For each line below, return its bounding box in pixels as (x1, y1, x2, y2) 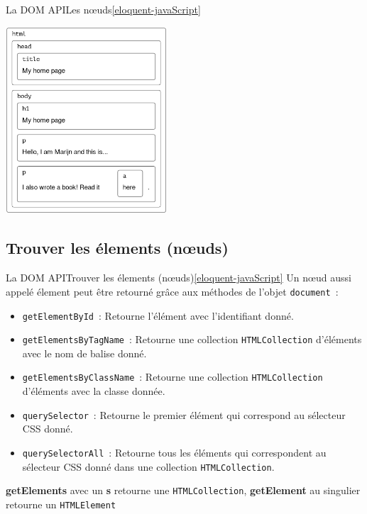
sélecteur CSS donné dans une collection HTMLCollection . (22, 459, 275, 474)
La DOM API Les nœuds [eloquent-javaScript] (6, 2, 201, 16)
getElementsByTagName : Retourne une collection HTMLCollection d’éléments (22, 332, 362, 347)
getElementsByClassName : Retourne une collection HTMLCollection (22, 369, 323, 384)
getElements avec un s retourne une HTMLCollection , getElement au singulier (6, 483, 361, 498)
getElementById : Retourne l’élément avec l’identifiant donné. (22, 308, 294, 323)
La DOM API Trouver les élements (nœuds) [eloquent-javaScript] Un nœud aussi (6, 270, 351, 285)
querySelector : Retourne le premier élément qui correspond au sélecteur (22, 407, 346, 422)
